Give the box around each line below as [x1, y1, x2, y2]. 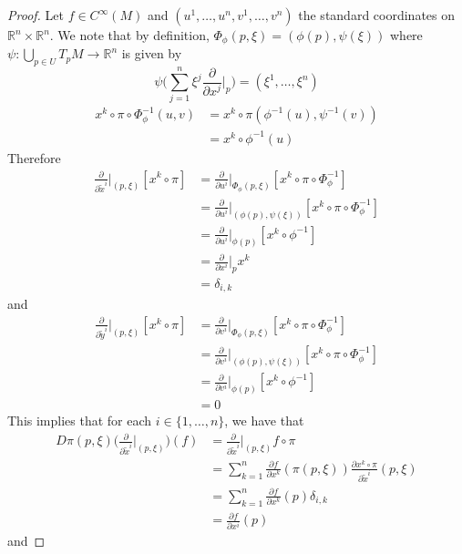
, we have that [224, 411, 304, 430]
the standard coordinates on [298, 5, 456, 24]
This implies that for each [7, 411, 152, 430]
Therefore [7, 148, 61, 167]
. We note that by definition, [49, 26, 210, 44]
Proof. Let [7, 5, 64, 24]
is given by [121, 44, 182, 63]
